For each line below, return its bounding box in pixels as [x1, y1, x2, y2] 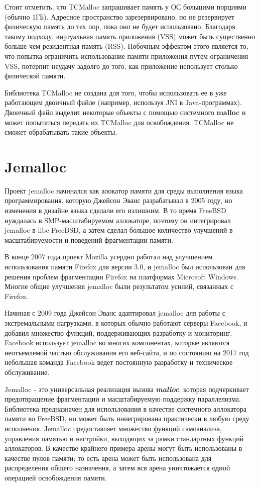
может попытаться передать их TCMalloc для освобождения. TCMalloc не [5, 117, 234, 127]
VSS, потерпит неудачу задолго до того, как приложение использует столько [5, 60, 238, 71]
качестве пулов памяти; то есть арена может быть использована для [5, 452, 212, 463]
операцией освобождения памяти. [5, 472, 107, 482]
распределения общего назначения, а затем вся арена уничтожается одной [5, 462, 230, 473]
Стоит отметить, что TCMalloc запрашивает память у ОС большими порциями [5, 2, 246, 12]
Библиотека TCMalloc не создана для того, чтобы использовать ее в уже [5, 87, 227, 98]
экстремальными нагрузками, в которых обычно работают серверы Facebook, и [5, 317, 247, 328]
